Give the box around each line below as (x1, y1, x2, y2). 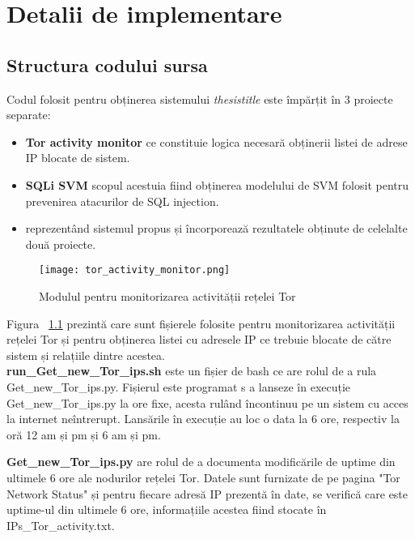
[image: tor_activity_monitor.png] (39, 264, 231, 276)
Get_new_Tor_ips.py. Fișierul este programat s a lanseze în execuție (6, 378, 351, 395)
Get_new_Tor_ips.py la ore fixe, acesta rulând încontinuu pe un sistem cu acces (6, 394, 409, 411)
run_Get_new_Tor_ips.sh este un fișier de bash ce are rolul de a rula (6, 362, 377, 379)
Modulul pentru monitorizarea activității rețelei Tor (39, 287, 296, 304)
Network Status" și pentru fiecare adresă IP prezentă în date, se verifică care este (6, 485, 409, 502)
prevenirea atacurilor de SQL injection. (25, 192, 219, 209)
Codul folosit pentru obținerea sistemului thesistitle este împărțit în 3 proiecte (6, 90, 393, 107)
